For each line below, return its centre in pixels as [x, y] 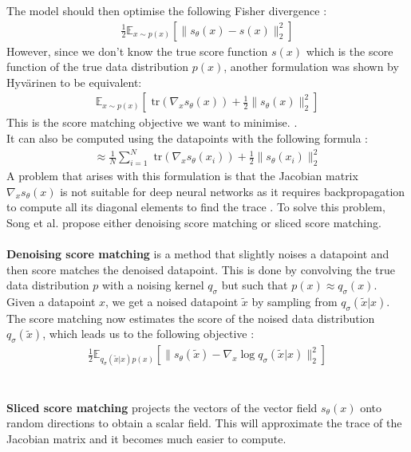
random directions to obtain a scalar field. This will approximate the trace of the [204, 423]
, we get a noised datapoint [172, 301]
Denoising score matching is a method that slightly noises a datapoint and [198, 253]
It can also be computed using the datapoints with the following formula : [187, 138]
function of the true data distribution [98, 67]
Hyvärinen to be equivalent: [74, 82]
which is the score [350, 51]
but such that [255, 285]
